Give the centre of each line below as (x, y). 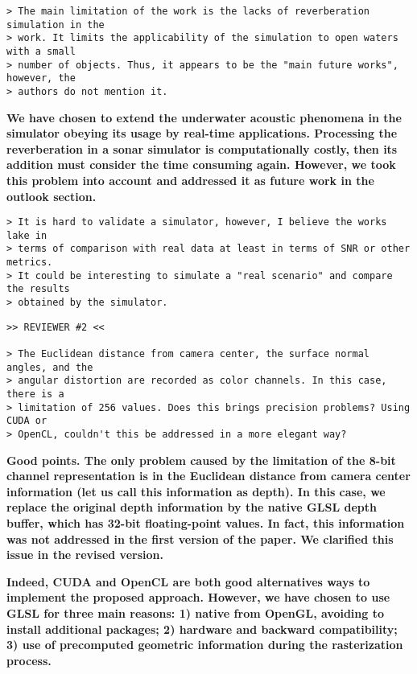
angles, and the (50, 367)
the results (38, 289)
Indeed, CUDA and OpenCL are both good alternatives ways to (188, 581)
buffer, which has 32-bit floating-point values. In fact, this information (206, 523)
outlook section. (52, 196)
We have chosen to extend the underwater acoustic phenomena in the (204, 117)
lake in (27, 235)
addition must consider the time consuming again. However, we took (201, 164)
